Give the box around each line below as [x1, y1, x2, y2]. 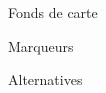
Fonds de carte [8, 2, 98, 22]
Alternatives [8, 69, 83, 90]
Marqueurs [8, 35, 74, 56]
